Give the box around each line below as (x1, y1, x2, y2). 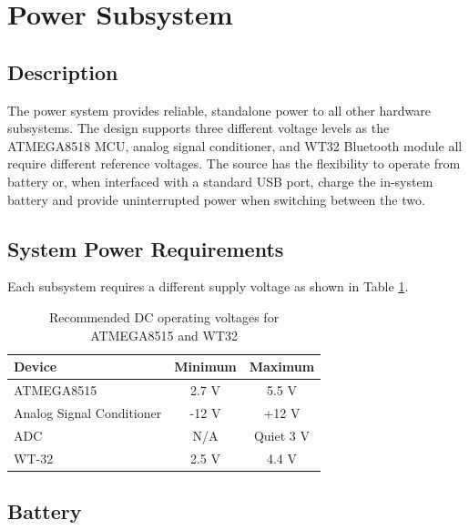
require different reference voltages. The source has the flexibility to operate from (7, 154, 461, 173)
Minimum (174, 357, 237, 376)
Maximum (249, 357, 315, 376)
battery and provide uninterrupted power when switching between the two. (7, 189, 425, 209)
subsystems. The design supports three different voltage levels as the (7, 118, 390, 138)
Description (7, 57, 118, 86)
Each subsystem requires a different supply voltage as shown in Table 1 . (7, 277, 409, 296)
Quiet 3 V (253, 425, 310, 444)
